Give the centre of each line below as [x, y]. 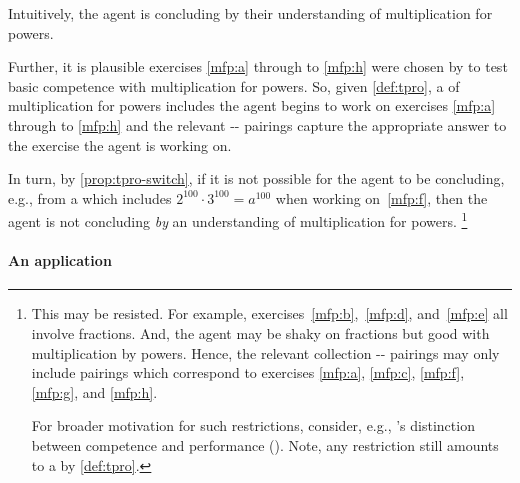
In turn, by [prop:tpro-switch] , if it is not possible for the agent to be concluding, [256, 178]
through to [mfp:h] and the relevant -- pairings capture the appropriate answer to [257, 124]
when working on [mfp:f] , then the [381, 197]
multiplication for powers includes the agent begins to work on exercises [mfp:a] [252, 105]
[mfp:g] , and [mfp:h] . [94, 391]
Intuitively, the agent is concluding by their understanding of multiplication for [250, 13]
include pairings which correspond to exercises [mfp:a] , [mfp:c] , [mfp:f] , [248, 372]
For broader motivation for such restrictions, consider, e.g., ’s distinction [253, 425]
